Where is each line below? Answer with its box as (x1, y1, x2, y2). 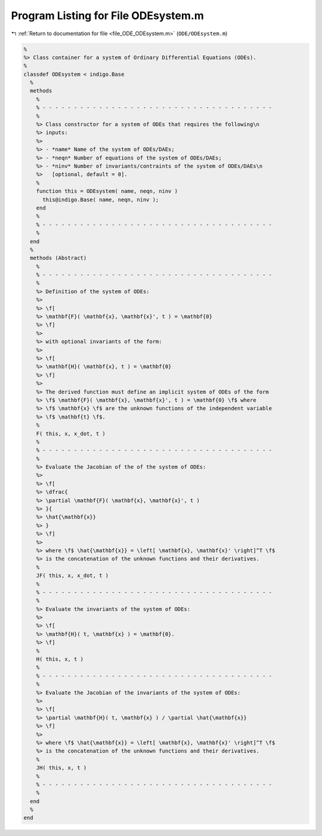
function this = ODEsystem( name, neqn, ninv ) (36, 188, 178, 195)
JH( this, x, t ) (36, 764, 87, 772)
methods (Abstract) (30, 254, 87, 262)
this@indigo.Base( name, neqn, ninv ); (42, 196, 159, 203)
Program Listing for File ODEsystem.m (11, 9, 204, 22)
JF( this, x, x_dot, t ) (36, 572, 109, 579)
